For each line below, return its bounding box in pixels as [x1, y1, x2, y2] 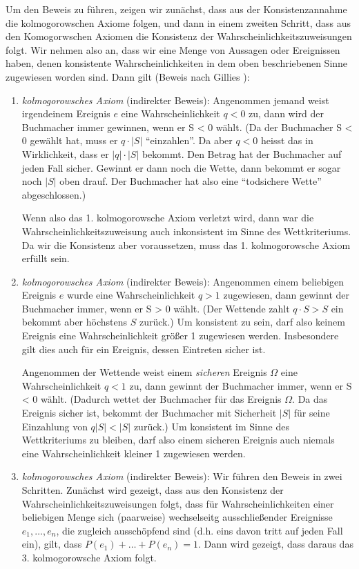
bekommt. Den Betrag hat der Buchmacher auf [142, 146, 342, 161]
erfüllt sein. [21, 251, 70, 266]
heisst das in [261, 133, 313, 148]
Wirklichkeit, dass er [21, 146, 109, 161]
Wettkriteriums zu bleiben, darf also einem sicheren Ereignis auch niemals [21, 432, 335, 447]
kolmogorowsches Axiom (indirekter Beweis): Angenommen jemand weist [21, 92, 329, 107]
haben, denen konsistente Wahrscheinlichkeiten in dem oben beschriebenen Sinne [6, 56, 348, 70]
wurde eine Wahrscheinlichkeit [66, 288, 195, 302]
